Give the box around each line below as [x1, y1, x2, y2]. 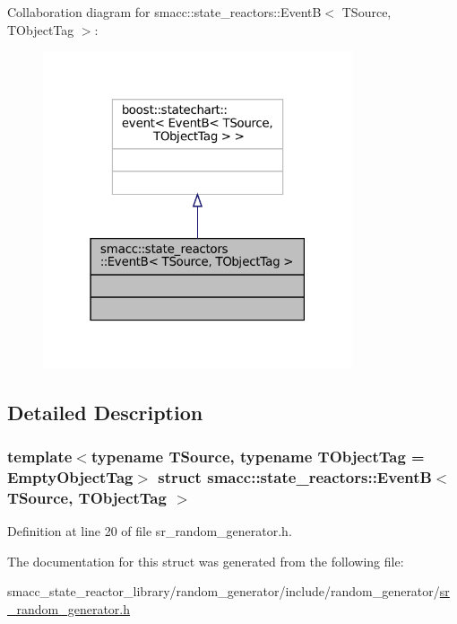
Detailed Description [7, 398, 203, 426]
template [7, 445, 73, 468]
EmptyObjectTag [7, 466, 134, 488]
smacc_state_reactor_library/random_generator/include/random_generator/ [7, 582, 440, 601]
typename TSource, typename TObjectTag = [91, 445, 425, 468]
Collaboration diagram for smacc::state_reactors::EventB [7, 3, 322, 21]
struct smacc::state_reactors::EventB [158, 466, 432, 488]
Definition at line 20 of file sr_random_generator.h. [7, 522, 292, 541]
